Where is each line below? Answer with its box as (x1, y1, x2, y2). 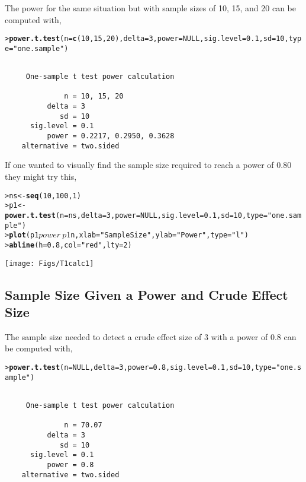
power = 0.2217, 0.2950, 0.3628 (47, 132, 175, 141)
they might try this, (5, 170, 77, 182)
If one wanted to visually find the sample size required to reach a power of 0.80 (5, 158, 292, 171)
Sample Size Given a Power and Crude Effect (5, 285, 288, 303)
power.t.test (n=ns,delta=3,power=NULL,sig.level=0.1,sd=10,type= (5, 211, 268, 220)
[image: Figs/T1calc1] (5, 259, 94, 268)
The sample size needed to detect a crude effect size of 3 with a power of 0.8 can (5, 330, 297, 343)
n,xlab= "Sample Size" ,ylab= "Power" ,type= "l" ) (70, 231, 249, 240)
